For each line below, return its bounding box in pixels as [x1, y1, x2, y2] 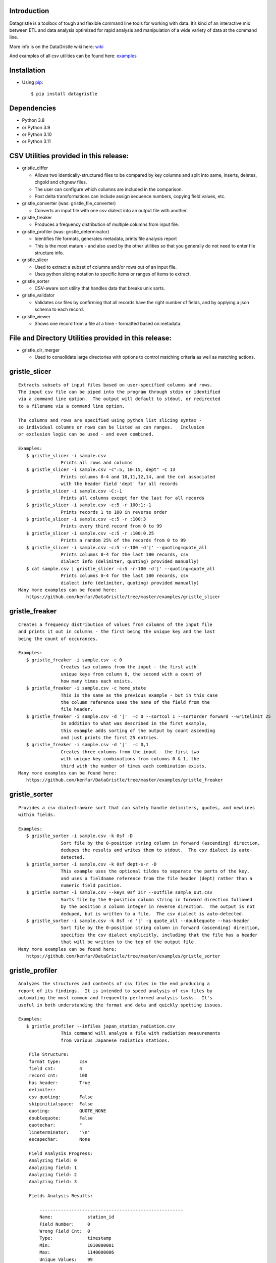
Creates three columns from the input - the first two [61, 749, 199, 755]
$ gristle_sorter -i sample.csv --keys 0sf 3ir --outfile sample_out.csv [26, 890, 213, 895]
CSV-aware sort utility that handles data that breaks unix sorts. [34, 285, 165, 291]
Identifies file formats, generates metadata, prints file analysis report [34, 235, 177, 242]
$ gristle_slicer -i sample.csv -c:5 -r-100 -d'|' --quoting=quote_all [26, 545, 207, 550]
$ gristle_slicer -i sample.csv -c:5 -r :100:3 [26, 516, 146, 522]
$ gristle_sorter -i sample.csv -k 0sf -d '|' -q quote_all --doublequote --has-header [26, 918, 250, 924]
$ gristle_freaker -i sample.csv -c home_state [26, 685, 146, 691]
